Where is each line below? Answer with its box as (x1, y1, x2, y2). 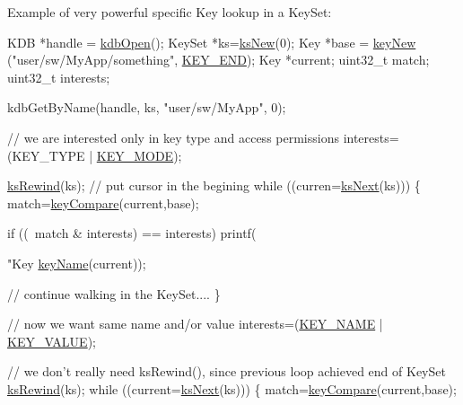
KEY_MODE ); (96, 145, 182, 164)
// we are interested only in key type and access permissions (7, 128, 339, 146)
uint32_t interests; (7, 67, 110, 86)
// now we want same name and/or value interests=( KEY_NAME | (7, 314, 383, 333)
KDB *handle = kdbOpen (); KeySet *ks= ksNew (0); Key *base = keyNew (7, 32, 416, 51)
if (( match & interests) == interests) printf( (7, 224, 257, 242)
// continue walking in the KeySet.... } (7, 284, 221, 303)
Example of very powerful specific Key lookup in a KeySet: (7, 3, 332, 21)
